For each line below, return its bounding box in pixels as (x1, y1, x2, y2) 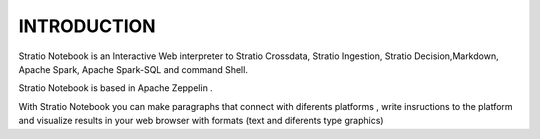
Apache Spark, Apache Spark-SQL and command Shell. (18, 63, 249, 75)
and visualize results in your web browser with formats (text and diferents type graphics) (18, 115, 384, 127)
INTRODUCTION (18, 15, 156, 37)
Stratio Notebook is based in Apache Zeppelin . (18, 82, 214, 94)
